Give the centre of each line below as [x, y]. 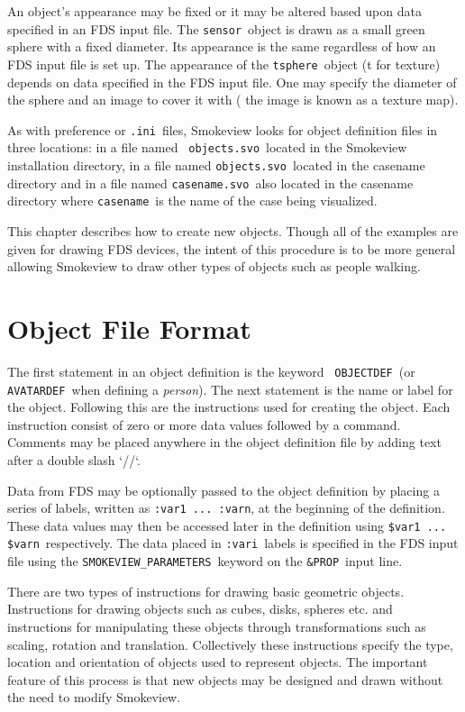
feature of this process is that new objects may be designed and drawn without [225, 679]
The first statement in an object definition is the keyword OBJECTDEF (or [211, 371]
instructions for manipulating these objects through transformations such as [217, 626]
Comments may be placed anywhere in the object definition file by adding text [224, 442]
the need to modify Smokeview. [94, 697]
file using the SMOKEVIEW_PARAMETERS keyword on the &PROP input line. [205, 561]
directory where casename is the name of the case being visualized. [192, 201]
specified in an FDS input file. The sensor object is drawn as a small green [216, 28]
